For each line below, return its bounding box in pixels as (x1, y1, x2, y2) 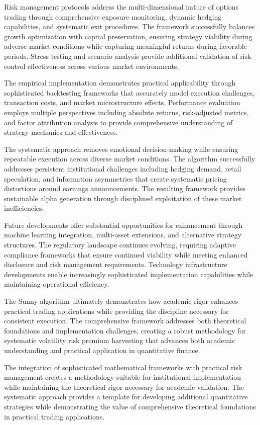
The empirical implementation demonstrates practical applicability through (4, 77, 236, 88)
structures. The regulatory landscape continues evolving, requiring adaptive (4, 239, 236, 250)
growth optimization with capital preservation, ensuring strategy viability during (4, 31, 252, 41)
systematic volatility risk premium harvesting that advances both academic (4, 335, 235, 346)
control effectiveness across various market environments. (4, 60, 179, 71)
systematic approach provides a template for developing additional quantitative (4, 391, 248, 402)
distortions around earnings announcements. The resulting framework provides (4, 183, 245, 194)
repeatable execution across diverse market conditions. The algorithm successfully (4, 153, 255, 164)
